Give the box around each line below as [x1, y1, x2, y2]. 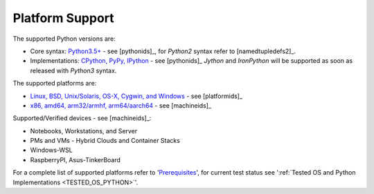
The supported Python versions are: [12, 35, 116, 43]
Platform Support [12, 10, 114, 26]
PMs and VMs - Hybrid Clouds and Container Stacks [30, 137, 180, 145]
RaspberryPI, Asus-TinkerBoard [30, 155, 121, 164]
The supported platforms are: [12, 79, 97, 88]
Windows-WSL [30, 146, 73, 155]
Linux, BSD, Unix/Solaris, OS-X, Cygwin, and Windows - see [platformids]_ [30, 92, 242, 100]
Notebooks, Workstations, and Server [30, 126, 138, 135]
